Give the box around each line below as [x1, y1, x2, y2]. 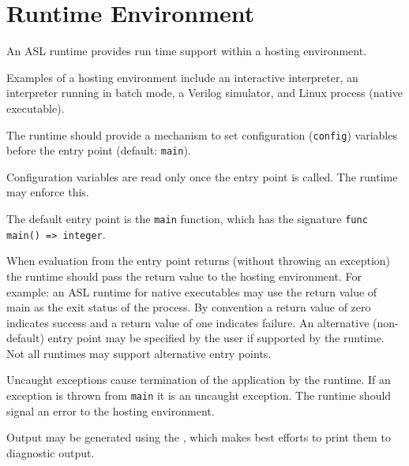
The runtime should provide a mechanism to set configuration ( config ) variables [6, 126, 397, 143]
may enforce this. [6, 184, 89, 200]
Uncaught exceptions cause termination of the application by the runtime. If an [6, 371, 391, 388]
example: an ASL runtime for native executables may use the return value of [6, 283, 377, 300]
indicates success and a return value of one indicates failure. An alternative [6, 314, 370, 330]
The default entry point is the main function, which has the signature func [6, 211, 368, 226]
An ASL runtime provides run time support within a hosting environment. [6, 43, 367, 59]
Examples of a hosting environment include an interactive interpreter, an [6, 69, 358, 85]
